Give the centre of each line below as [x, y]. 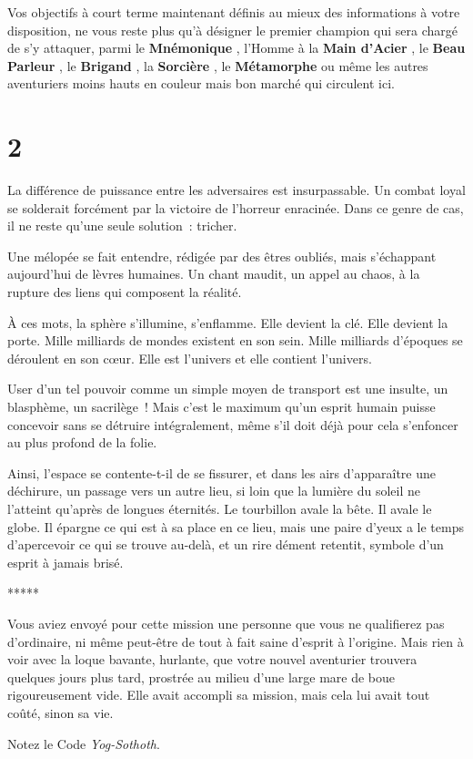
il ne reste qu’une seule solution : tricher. [122, 226]
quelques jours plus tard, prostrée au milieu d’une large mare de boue [201, 677]
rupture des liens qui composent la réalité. [125, 292]
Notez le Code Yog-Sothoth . [84, 743]
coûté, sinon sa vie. [60, 712]
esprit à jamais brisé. [65, 562]
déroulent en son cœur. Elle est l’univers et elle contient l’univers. [190, 358]
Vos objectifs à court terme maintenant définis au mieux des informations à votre [234, 12]
